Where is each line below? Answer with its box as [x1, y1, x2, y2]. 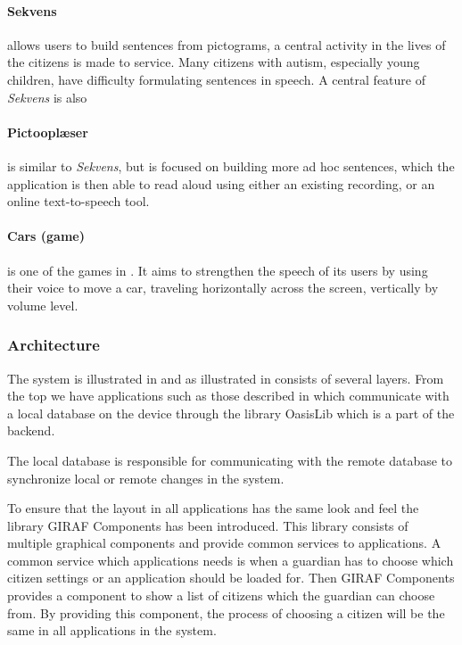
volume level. [7, 295, 78, 314]
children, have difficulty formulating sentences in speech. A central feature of [7, 70, 425, 88]
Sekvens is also [7, 87, 87, 106]
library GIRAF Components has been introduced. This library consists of [7, 516, 408, 534]
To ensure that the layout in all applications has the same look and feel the [7, 499, 419, 517]
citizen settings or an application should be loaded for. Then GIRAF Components [7, 568, 455, 587]
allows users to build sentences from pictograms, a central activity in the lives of [7, 35, 446, 54]
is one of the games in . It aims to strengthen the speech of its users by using [7, 260, 428, 279]
